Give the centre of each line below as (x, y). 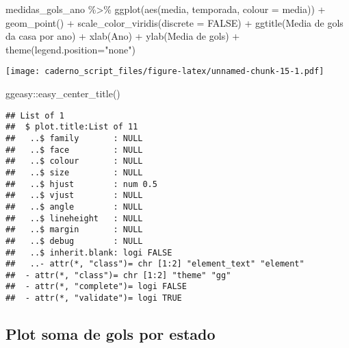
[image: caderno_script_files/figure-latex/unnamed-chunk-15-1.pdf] (165, 72)
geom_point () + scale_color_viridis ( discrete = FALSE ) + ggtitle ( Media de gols (174, 22)
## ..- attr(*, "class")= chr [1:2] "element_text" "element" (155, 264)
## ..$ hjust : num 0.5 (81, 184)
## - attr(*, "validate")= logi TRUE (94, 298)
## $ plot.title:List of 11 (72, 127)
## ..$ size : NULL (74, 172)
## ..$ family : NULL (74, 138)
